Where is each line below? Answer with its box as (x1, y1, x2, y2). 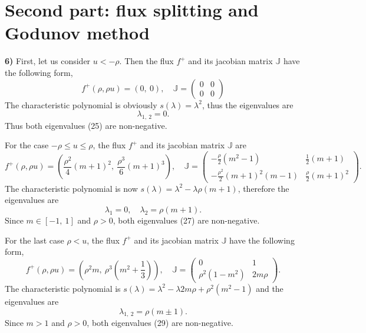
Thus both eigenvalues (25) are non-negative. (5, 119, 167, 131)
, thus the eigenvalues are (202, 98, 294, 111)
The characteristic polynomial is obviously (5, 98, 157, 111)
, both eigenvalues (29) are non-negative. (87, 317, 233, 329)
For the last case (5, 234, 64, 246)
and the (256, 282, 283, 294)
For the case (5, 139, 49, 151)
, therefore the (238, 182, 289, 194)
